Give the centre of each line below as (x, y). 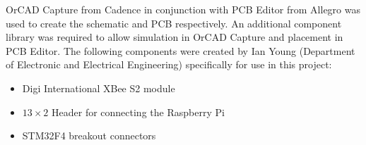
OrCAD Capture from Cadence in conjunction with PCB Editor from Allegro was (183, 9)
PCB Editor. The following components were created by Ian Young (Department (181, 50)
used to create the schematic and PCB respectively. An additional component (174, 23)
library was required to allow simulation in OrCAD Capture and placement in (175, 37)
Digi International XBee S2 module (99, 88)
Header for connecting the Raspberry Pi (138, 112)
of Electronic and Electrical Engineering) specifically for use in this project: (169, 64)
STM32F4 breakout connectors (89, 135)
